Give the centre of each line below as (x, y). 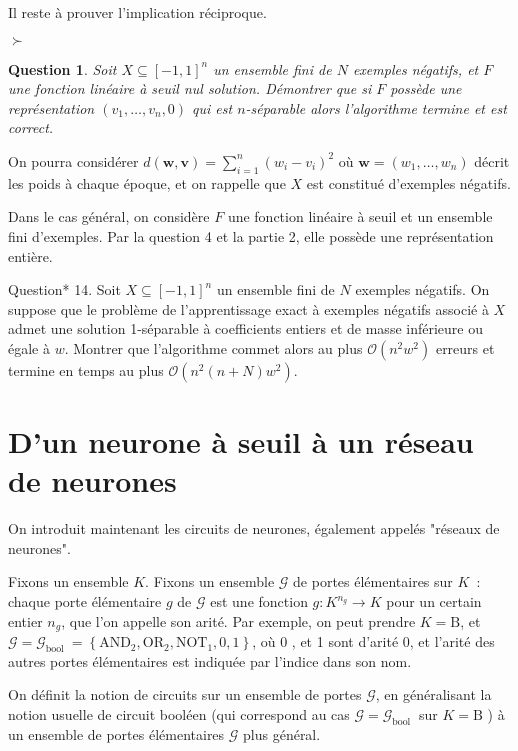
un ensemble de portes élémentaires (116, 733)
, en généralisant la (433, 694)
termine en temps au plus (86, 369)
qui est (212, 107)
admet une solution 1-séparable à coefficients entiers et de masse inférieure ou (245, 328)
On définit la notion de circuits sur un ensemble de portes (185, 694)
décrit (492, 160)
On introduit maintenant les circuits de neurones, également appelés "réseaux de (254, 528)
